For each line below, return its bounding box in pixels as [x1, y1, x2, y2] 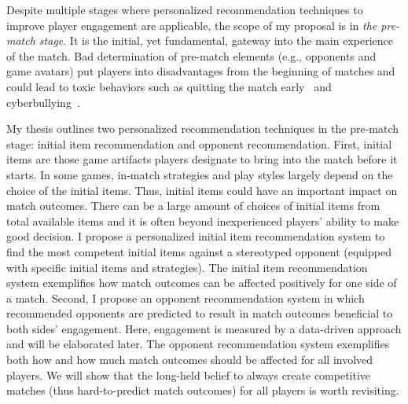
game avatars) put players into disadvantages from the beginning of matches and [6, 63, 395, 79]
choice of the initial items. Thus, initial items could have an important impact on [6, 182, 398, 198]
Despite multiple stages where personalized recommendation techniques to [6, 2, 363, 17]
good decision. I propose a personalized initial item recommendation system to [6, 228, 385, 244]
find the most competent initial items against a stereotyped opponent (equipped [6, 243, 391, 259]
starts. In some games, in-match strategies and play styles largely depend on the [6, 166, 393, 182]
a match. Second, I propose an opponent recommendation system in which [6, 289, 365, 306]
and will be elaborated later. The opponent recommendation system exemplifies [6, 336, 390, 352]
